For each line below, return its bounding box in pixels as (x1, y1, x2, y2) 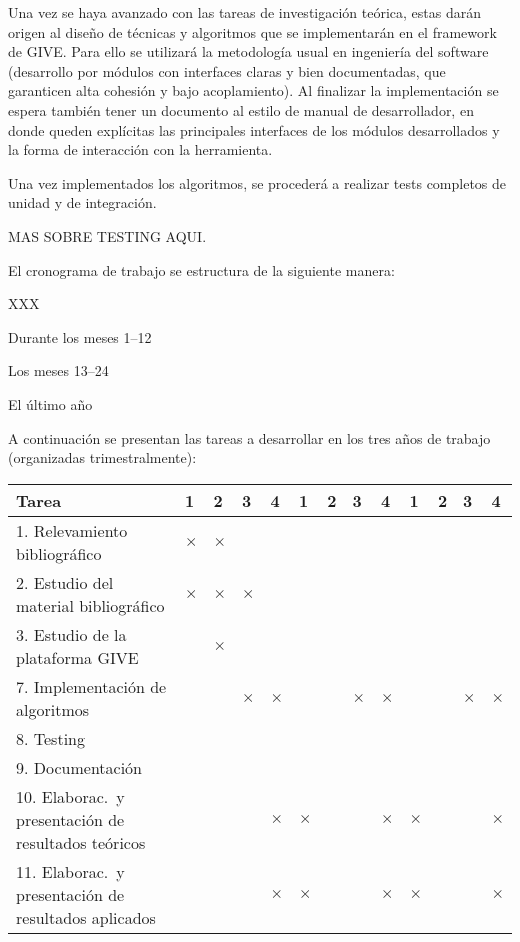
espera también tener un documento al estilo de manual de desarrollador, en (8, 99, 474, 120)
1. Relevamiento (16, 518, 128, 542)
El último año (8, 393, 93, 414)
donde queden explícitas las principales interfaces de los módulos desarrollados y (8, 119, 500, 140)
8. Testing (16, 726, 85, 750)
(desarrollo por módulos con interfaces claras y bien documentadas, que (8, 60, 446, 81)
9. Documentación (16, 755, 143, 779)
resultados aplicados (16, 905, 156, 929)
